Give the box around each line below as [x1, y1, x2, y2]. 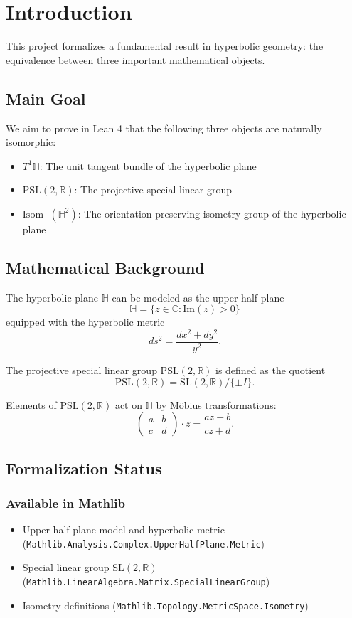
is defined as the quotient [215, 363, 326, 378]
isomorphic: [6, 134, 56, 149]
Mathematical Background [6, 256, 205, 278]
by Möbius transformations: [156, 397, 277, 412]
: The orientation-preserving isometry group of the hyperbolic [78, 206, 346, 220]
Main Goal [6, 87, 86, 109]
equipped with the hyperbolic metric [6, 314, 165, 329]
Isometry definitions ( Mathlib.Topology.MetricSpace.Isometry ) [22, 597, 309, 612]
